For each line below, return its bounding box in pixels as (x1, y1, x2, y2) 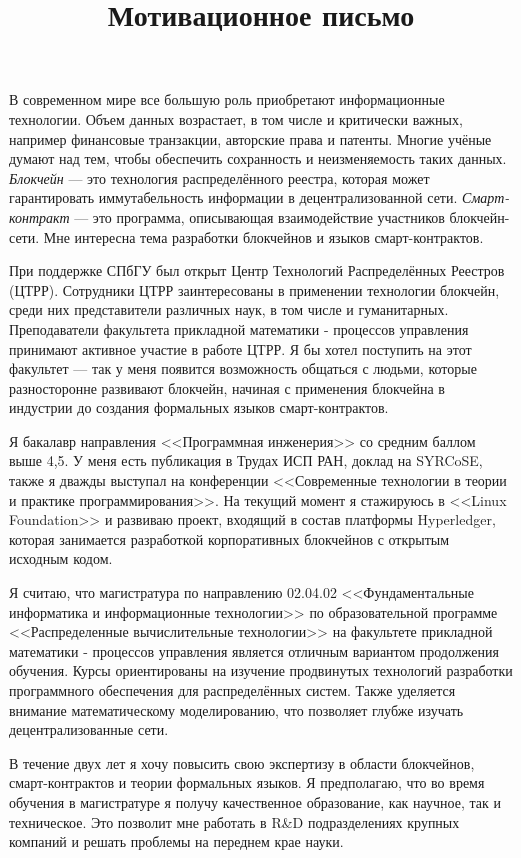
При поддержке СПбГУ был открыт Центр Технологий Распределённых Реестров (9, 260, 505, 281)
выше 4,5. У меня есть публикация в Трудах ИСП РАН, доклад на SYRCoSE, (9, 450, 483, 471)
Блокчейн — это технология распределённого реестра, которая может (9, 167, 430, 188)
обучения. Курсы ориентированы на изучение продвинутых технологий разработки (9, 660, 513, 681)
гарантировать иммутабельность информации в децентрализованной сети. (9, 187, 458, 208)
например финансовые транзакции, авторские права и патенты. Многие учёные (9, 128, 492, 149)
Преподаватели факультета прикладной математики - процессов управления (9, 318, 469, 339)
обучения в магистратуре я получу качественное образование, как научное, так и (9, 791, 501, 812)
